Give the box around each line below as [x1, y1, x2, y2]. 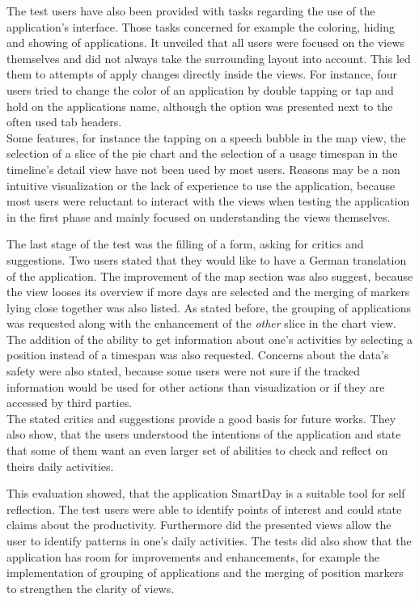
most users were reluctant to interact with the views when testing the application [6, 193, 410, 210]
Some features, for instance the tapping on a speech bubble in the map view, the [6, 129, 406, 146]
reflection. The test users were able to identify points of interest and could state [6, 500, 402, 517]
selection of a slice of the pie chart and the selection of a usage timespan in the [6, 145, 398, 162]
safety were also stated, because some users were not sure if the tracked [6, 362, 361, 379]
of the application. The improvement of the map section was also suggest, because [6, 267, 413, 284]
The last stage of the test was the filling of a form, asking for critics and [6, 235, 364, 252]
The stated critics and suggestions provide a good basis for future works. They [6, 409, 396, 426]
